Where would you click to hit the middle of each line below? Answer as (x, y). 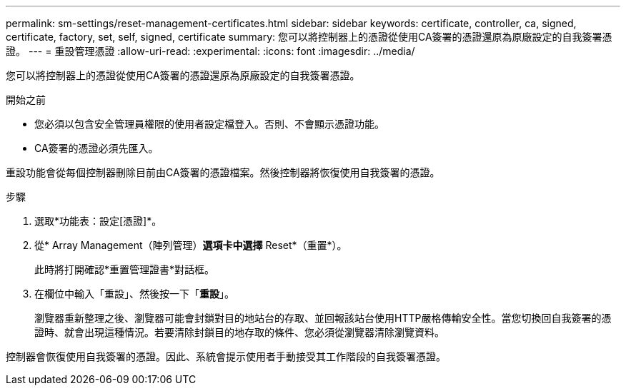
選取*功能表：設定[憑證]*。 (98, 221)
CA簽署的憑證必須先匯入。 (96, 148)
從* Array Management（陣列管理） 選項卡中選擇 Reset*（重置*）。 (191, 245)
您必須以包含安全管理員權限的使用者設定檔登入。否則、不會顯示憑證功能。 (209, 124)
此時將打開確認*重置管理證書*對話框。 (125, 269)
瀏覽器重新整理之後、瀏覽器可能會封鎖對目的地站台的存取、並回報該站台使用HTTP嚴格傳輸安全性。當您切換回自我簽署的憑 (323, 318)
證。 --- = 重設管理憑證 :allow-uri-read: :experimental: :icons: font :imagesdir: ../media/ (210, 51)
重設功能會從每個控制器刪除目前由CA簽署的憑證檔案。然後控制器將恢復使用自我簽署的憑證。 (223, 172)
